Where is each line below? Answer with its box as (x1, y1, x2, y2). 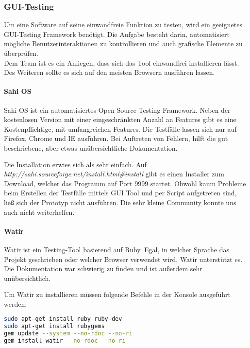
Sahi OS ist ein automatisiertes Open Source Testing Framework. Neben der (4, 104, 231, 115)
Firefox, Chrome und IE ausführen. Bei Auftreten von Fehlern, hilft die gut (4, 133, 228, 143)
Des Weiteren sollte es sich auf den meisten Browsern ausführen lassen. (4, 67, 215, 77)
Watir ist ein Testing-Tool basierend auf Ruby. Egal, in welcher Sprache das (4, 244, 230, 254)
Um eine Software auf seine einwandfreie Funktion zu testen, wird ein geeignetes (4, 19, 242, 30)
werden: (4, 298, 27, 309)
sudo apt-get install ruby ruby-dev (4, 315, 122, 323)
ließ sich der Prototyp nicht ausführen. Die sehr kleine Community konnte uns (4, 197, 236, 207)
